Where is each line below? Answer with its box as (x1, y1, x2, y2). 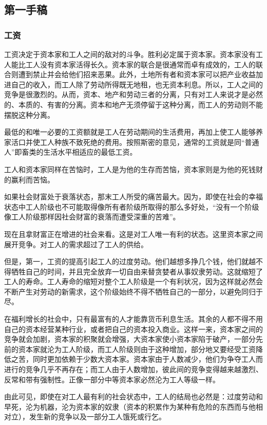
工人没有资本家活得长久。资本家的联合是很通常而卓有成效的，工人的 (25, 59, 256, 69)
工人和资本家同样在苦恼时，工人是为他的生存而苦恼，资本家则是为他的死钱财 (4, 163, 263, 174)
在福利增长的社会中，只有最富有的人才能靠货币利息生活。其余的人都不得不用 (4, 313, 263, 324)
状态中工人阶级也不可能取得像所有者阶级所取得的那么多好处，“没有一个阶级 (4, 201, 259, 212)
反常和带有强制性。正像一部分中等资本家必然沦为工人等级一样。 (4, 374, 220, 384)
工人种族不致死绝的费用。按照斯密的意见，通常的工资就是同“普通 (40, 136, 259, 147)
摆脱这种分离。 (4, 109, 54, 120)
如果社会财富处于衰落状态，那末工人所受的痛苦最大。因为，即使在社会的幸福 (4, 191, 263, 202)
